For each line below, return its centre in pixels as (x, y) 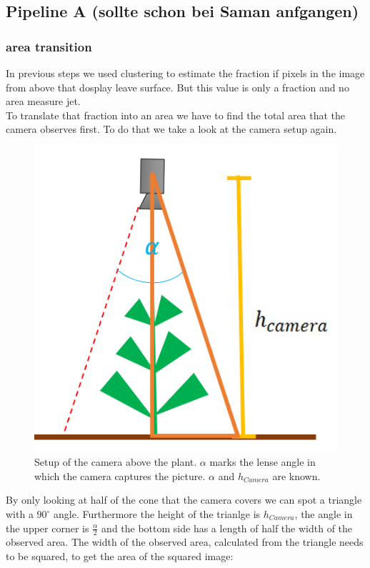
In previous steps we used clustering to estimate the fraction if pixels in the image (185, 73)
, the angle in (324, 514)
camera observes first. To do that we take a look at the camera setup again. (171, 129)
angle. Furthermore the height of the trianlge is (157, 514)
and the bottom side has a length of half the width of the (227, 528)
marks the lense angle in (262, 462)
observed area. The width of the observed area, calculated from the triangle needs (185, 542)
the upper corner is (47, 528)
